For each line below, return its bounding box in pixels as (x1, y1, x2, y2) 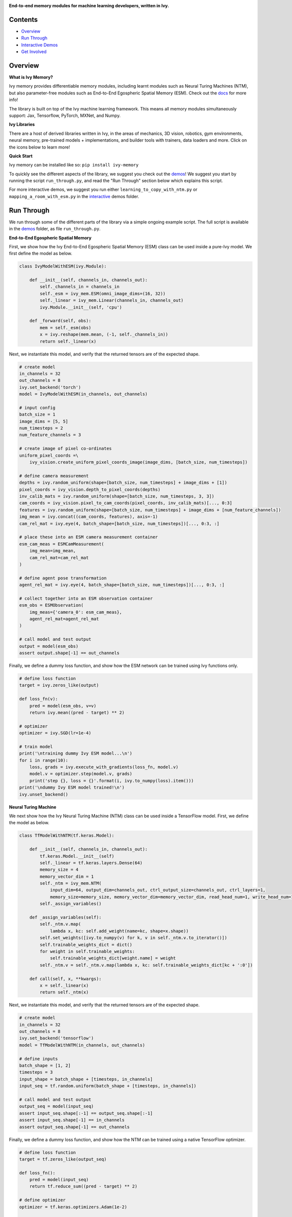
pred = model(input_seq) (29, 1177, 89, 1182)
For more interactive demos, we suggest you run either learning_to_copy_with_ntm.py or (9, 186, 198, 192)
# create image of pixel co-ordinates (19, 446, 112, 451)
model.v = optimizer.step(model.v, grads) (29, 771, 132, 776)
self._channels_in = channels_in (39, 284, 120, 290)
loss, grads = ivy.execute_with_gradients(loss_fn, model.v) (29, 764, 179, 770)
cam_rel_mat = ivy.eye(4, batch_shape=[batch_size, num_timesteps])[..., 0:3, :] (19, 521, 220, 526)
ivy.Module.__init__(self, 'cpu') (39, 304, 122, 310)
